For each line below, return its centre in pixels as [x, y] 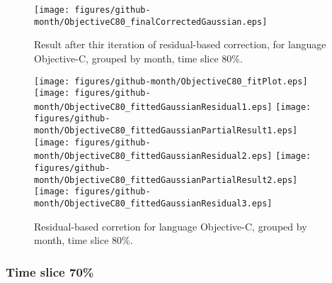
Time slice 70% [50, 271]
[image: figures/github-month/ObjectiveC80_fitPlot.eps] [171, 81]
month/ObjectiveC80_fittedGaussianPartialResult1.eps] [166, 131]
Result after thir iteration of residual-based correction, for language [180, 44]
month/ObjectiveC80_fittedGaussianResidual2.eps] [153, 156]
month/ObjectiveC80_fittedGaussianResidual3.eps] [153, 204]
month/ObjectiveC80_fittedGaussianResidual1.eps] [153, 107]
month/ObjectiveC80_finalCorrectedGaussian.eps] [151, 22]
